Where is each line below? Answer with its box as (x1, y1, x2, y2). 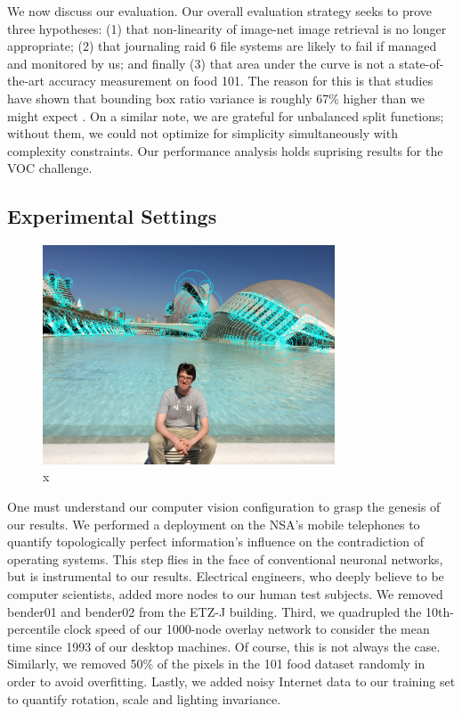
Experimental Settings (7, 202, 217, 230)
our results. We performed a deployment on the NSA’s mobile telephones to (7, 514, 420, 533)
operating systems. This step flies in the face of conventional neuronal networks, (7, 549, 443, 568)
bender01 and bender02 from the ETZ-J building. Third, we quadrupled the (7, 602, 422, 620)
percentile (7, 620, 61, 638)
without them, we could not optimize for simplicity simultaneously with (7, 124, 398, 143)
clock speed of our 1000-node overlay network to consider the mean (63, 620, 430, 638)
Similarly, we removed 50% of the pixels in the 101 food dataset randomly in (7, 654, 426, 673)
